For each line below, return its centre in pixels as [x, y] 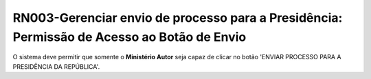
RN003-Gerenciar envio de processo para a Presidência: [178, 18]
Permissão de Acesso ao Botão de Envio [130, 37]
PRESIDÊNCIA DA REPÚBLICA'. [56, 66]
